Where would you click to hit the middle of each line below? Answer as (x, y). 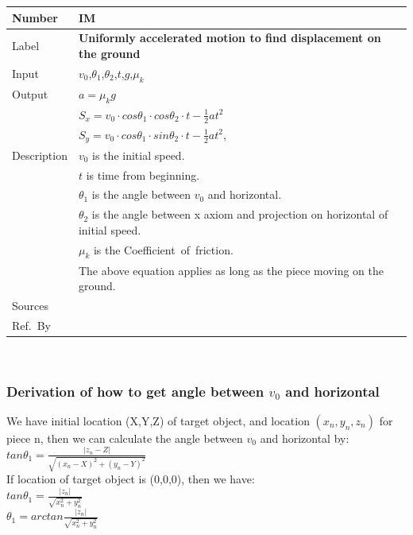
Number (35, 17)
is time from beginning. (143, 174)
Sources (31, 306)
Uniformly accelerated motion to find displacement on (230, 38)
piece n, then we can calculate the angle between (125, 438)
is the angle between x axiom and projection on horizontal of (240, 214)
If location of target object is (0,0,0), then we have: (131, 479)
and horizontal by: (305, 438)
